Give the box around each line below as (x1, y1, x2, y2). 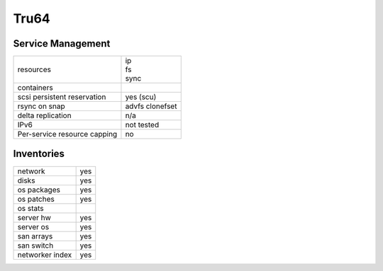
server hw (17, 212, 51, 222)
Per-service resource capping (17, 129, 118, 139)
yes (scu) (125, 92, 157, 102)
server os (17, 221, 50, 231)
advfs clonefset (125, 101, 177, 111)
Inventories (13, 148, 65, 160)
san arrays (17, 231, 53, 241)
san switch (17, 241, 54, 250)
